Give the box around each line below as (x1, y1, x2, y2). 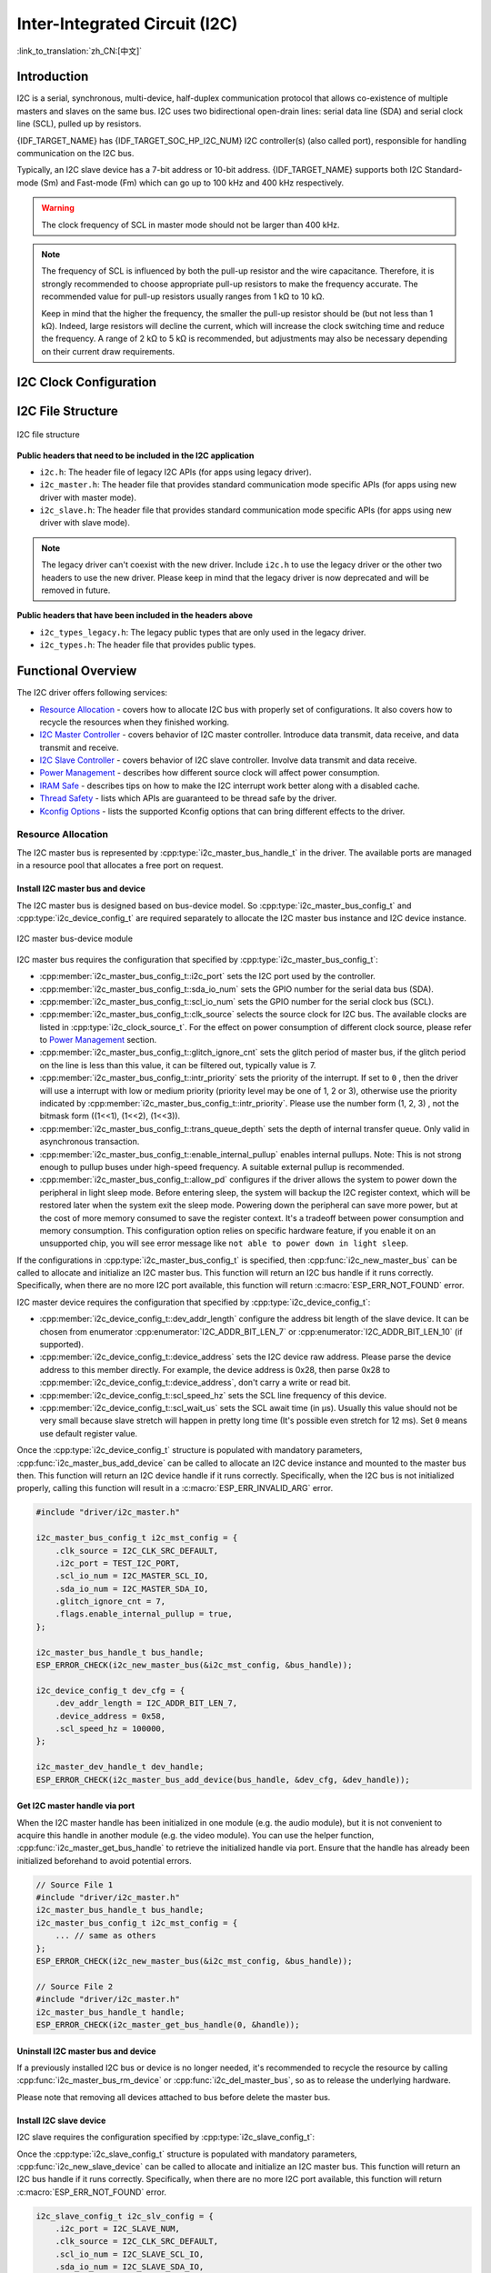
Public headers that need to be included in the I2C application (16, 450, 255, 461)
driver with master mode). (39, 492, 136, 503)
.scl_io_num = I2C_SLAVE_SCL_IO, (55, 2248, 205, 2259)
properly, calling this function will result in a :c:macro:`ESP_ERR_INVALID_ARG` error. (16, 1483, 334, 1494)
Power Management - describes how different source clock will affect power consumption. (39, 767, 381, 778)
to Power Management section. (39, 1035, 157, 1046)
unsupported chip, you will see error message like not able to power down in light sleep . (39, 1237, 409, 1249)
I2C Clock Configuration (16, 374, 157, 390)
